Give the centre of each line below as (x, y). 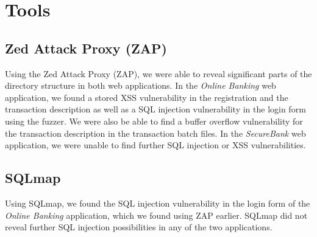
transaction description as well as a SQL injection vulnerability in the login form (155, 109)
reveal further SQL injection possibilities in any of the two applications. (139, 227)
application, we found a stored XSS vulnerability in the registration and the (147, 97)
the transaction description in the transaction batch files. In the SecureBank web (155, 133)
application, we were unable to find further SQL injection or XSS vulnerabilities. (155, 145)
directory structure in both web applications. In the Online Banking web (141, 85)
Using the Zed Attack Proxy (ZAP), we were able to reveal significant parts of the (158, 73)
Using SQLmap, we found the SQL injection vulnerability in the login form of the (158, 203)
